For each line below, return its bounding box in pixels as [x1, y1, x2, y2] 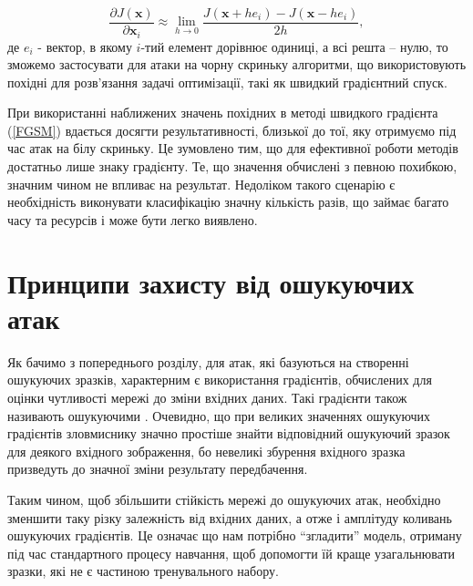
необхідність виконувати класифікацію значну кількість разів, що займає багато [7, 192, 449, 211]
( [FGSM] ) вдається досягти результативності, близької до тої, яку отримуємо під [7, 120, 457, 139]
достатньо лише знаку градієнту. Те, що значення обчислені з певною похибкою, [7, 157, 458, 176]
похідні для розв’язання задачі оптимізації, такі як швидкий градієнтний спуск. [7, 72, 447, 91]
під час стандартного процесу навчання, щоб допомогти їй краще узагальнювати [7, 543, 456, 562]
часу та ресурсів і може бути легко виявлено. [7, 210, 258, 229]
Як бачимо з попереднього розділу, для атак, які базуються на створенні [7, 352, 409, 371]
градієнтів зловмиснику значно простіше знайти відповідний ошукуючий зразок [7, 424, 450, 443]
